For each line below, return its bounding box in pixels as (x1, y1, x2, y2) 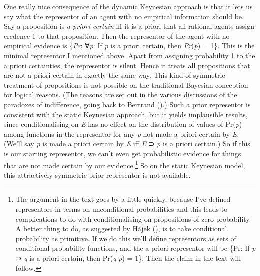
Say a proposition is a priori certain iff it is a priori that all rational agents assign (4, 21, 254, 31)
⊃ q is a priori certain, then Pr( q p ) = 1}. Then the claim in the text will (15, 252, 241, 263)
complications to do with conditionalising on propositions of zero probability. (15, 213, 251, 224)
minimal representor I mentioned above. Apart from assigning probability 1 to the (4, 50, 255, 60)
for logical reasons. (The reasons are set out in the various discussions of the (4, 89, 237, 100)
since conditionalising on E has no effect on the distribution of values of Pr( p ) (4, 119, 242, 129)
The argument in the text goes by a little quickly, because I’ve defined (15, 194, 231, 204)
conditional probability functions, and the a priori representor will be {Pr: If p (15, 243, 256, 253)
